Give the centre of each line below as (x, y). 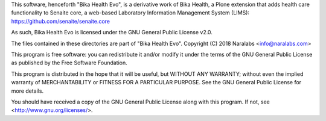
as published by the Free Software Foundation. (69, 63)
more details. (27, 91)
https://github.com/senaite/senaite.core (60, 21)
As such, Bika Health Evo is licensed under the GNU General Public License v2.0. (112, 33)
